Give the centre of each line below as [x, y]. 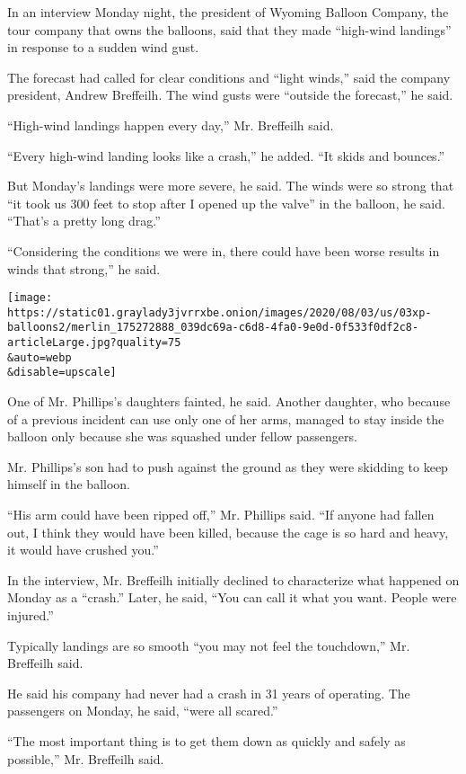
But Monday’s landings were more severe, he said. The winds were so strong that [231, 186]
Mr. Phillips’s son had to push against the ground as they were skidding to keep [228, 466]
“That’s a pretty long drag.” [84, 221]
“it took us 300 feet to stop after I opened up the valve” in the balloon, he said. [226, 203]
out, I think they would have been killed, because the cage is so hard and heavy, [228, 532]
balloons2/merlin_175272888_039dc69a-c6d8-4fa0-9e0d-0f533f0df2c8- [213, 328]
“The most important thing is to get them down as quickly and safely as [207, 740]
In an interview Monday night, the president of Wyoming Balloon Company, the [228, 12]
